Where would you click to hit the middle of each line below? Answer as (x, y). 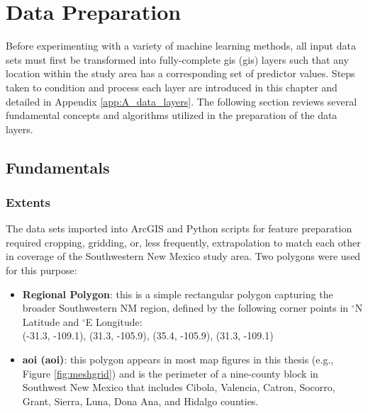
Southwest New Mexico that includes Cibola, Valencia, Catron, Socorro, (179, 387)
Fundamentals (58, 167)
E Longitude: (114, 321)
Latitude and (51, 321)
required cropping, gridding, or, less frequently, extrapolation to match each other (183, 242)
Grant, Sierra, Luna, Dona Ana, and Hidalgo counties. (140, 401)
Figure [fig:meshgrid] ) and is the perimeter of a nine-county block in (170, 373)
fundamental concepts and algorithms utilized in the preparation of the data (172, 115)
